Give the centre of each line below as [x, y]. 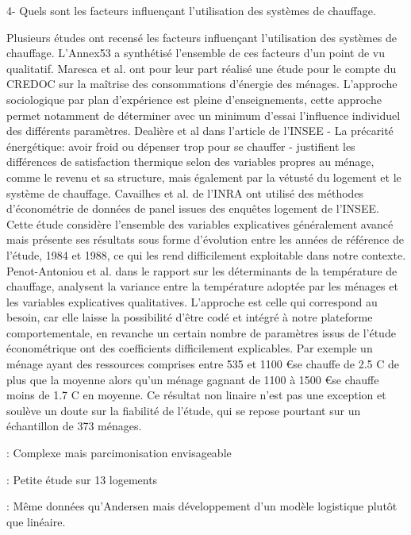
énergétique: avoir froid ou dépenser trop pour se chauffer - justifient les [181, 146]
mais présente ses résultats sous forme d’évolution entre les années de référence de [205, 239]
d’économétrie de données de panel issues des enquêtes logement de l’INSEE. [193, 208]
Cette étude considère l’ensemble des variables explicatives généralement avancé [200, 223]
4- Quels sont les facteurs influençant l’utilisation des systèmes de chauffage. [191, 10]
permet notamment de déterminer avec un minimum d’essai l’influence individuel [204, 115]
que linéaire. [36, 521]
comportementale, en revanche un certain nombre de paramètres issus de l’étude [201, 332]
